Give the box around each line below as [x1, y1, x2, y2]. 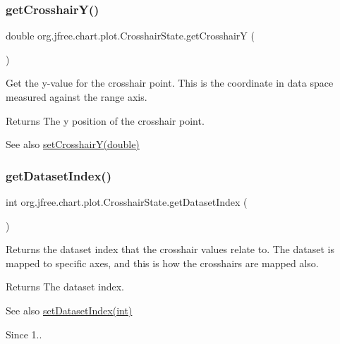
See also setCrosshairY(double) [6, 137, 140, 152]
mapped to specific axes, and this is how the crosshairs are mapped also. [6, 255, 319, 270]
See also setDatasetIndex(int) [6, 302, 133, 317]
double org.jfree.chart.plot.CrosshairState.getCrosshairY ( [6, 28, 255, 43]
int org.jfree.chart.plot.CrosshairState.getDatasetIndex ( [6, 195, 248, 209]
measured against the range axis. [6, 90, 147, 104]
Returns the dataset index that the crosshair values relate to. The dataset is [6, 242, 334, 257]
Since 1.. [6, 326, 42, 341]
